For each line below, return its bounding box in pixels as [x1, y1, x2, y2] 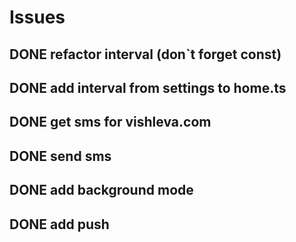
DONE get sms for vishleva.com [9, 114, 212, 131]
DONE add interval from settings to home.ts [9, 79, 287, 96]
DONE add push [9, 216, 110, 233]
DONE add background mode [9, 182, 194, 199]
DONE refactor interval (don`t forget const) [9, 46, 282, 63]
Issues [9, 6, 66, 29]
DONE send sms [9, 147, 112, 165]
